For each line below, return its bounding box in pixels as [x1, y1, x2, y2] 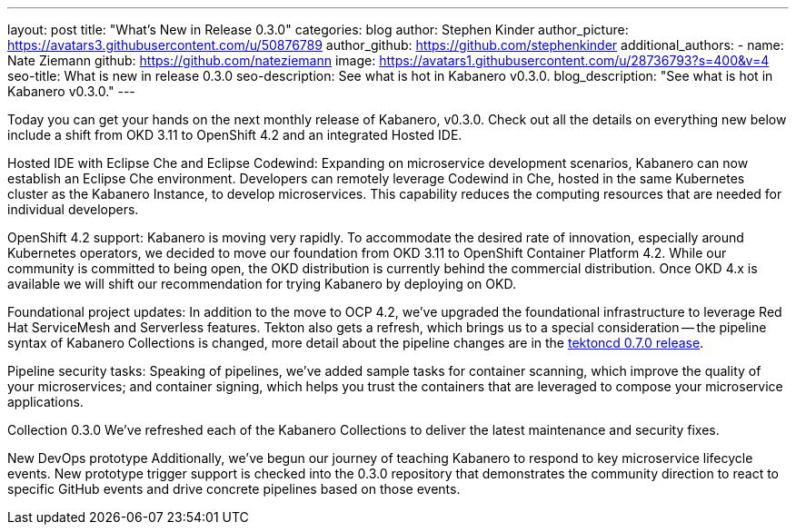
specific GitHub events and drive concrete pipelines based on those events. [7, 481, 461, 497]
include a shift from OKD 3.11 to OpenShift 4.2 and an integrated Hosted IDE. [7, 127, 463, 143]
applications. [7, 394, 84, 409]
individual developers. [7, 202, 139, 217]
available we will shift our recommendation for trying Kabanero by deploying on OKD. [7, 276, 516, 291]
